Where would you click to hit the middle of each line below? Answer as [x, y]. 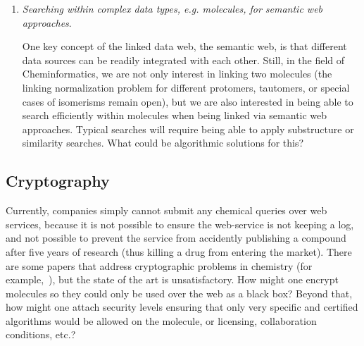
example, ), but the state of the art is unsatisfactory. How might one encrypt [172, 279]
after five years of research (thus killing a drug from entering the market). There [179, 251]
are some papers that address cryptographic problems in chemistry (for [159, 265]
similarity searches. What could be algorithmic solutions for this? [163, 143]
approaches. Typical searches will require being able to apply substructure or [188, 129]
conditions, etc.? [41, 334]
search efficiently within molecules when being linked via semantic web [175, 115]
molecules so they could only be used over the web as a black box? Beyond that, [179, 293]
